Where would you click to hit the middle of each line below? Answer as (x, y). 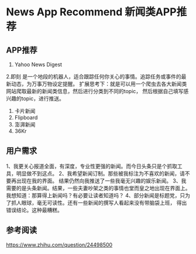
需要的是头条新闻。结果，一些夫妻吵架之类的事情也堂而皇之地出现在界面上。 (98, 188)
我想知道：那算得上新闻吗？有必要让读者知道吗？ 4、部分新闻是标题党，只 (96, 195)
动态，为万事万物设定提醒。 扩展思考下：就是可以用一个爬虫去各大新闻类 (99, 84)
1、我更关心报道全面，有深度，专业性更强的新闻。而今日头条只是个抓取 (92, 166)
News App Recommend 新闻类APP (91, 12)
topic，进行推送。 (43, 98)
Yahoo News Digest (38, 64)
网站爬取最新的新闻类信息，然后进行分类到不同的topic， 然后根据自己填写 (95, 91)
